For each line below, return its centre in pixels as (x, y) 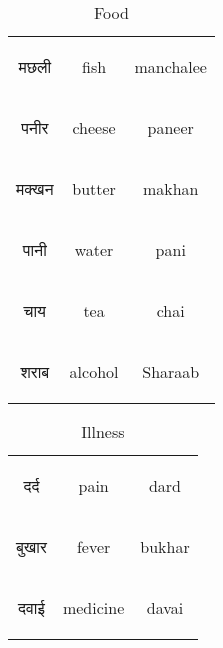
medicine (93, 607)
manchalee (170, 66)
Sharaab (171, 371)
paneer (170, 127)
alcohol (94, 371)
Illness (103, 431)
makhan (170, 188)
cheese (94, 127)
